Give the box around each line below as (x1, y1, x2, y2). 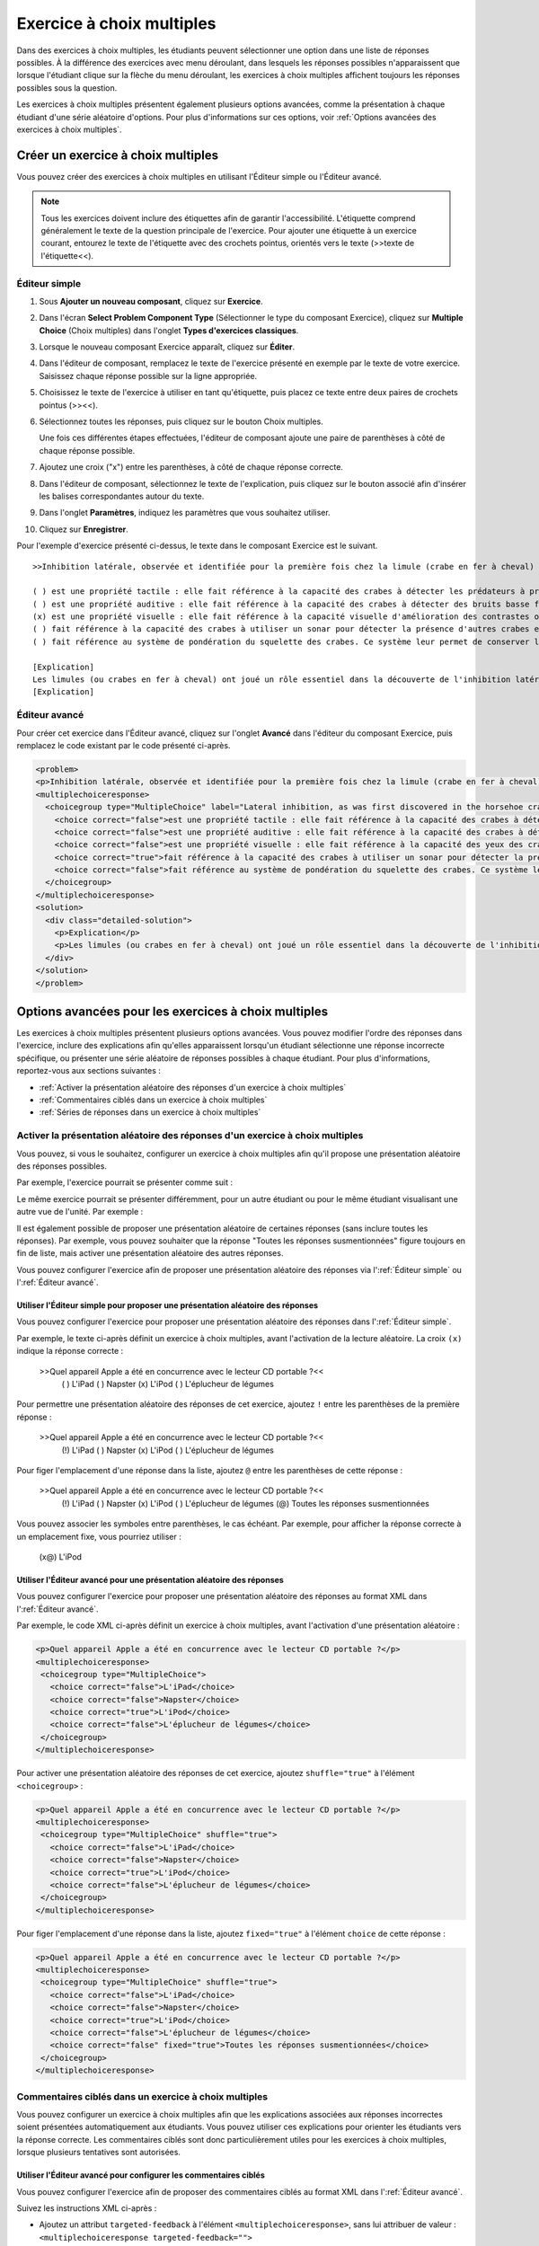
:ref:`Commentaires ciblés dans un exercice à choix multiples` (39, 1094, 268, 1105)
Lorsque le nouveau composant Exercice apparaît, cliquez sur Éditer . (39, 341, 296, 352)
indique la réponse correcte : (16, 1346, 124, 1357)
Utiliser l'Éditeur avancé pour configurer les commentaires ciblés (16, 2170, 265, 2180)
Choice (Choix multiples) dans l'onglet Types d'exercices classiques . (39, 324, 299, 336)
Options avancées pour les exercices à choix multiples (16, 1004, 328, 1019)
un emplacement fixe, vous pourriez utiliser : (16, 1531, 181, 1542)
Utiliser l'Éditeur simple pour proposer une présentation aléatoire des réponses (16, 1300, 319, 1311)
